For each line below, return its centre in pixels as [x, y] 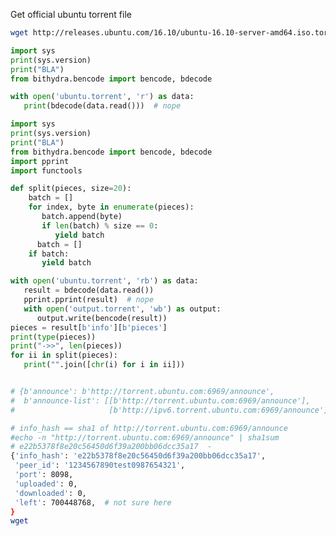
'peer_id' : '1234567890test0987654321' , [100, 465]
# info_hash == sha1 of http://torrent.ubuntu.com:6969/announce [149, 428]
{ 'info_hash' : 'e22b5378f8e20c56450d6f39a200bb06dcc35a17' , [138, 456]
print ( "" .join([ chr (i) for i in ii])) [104, 365]
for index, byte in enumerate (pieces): [111, 207]
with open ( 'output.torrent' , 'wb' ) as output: [122, 309]
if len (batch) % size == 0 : [100, 225]
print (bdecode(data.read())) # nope [102, 106]
